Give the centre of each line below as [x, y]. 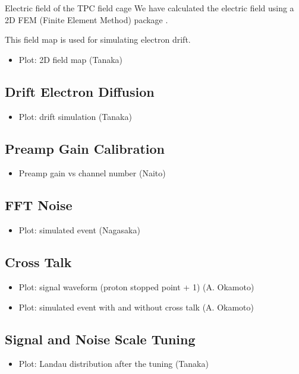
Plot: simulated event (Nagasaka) [79, 230]
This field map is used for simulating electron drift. [98, 39]
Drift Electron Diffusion [80, 91]
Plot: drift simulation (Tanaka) [75, 116]
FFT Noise [39, 205]
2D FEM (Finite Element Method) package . [86, 19]
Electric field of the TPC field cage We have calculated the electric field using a [149, 8]
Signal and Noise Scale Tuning [100, 339]
